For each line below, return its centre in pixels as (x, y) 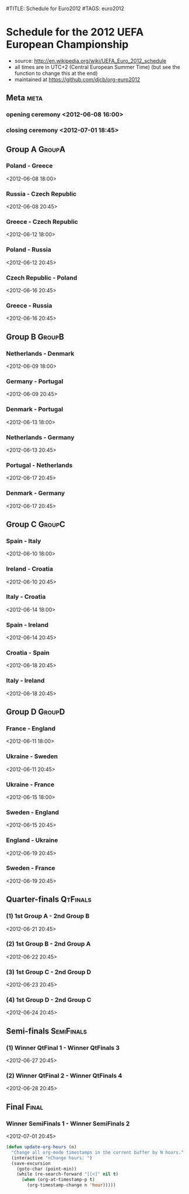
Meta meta (24, 98)
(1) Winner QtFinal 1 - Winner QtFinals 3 (63, 1048)
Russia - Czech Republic (41, 194)
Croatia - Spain (28, 653)
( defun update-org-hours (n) (41, 1147)
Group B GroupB (35, 337)
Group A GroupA (36, 149)
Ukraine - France (30, 784)
